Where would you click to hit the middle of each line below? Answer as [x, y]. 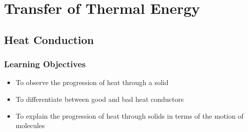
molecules [30, 125]
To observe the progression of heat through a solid [92, 82]
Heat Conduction [49, 39]
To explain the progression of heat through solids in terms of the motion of [129, 115]
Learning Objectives [45, 64]
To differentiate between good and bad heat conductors [100, 99]
